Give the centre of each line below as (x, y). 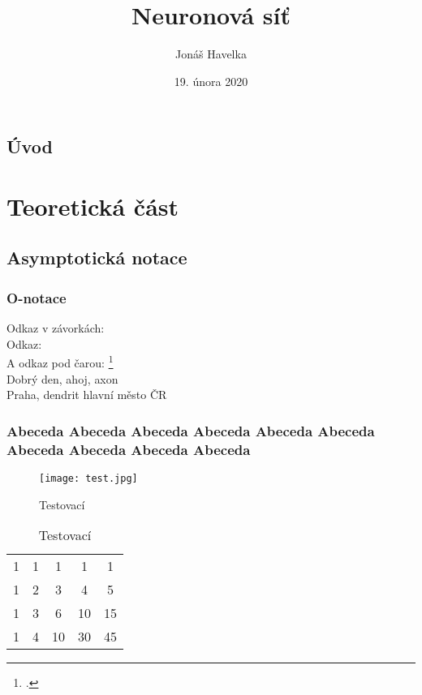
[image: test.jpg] (88, 478)
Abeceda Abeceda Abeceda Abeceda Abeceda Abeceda (191, 430)
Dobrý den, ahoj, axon (62, 378)
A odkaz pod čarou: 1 (60, 361)
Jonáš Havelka (211, 54)
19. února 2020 (211, 81)
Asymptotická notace (97, 257)
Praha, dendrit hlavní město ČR (87, 395)
